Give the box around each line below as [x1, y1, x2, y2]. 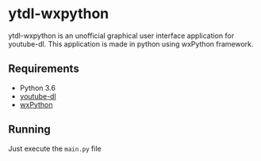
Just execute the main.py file [8, 144, 102, 153]
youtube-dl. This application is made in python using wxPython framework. [8, 39, 254, 48]
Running [8, 123, 52, 137]
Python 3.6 [19, 83, 56, 92]
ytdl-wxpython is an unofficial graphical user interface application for [8, 31, 235, 40]
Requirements [8, 62, 79, 76]
